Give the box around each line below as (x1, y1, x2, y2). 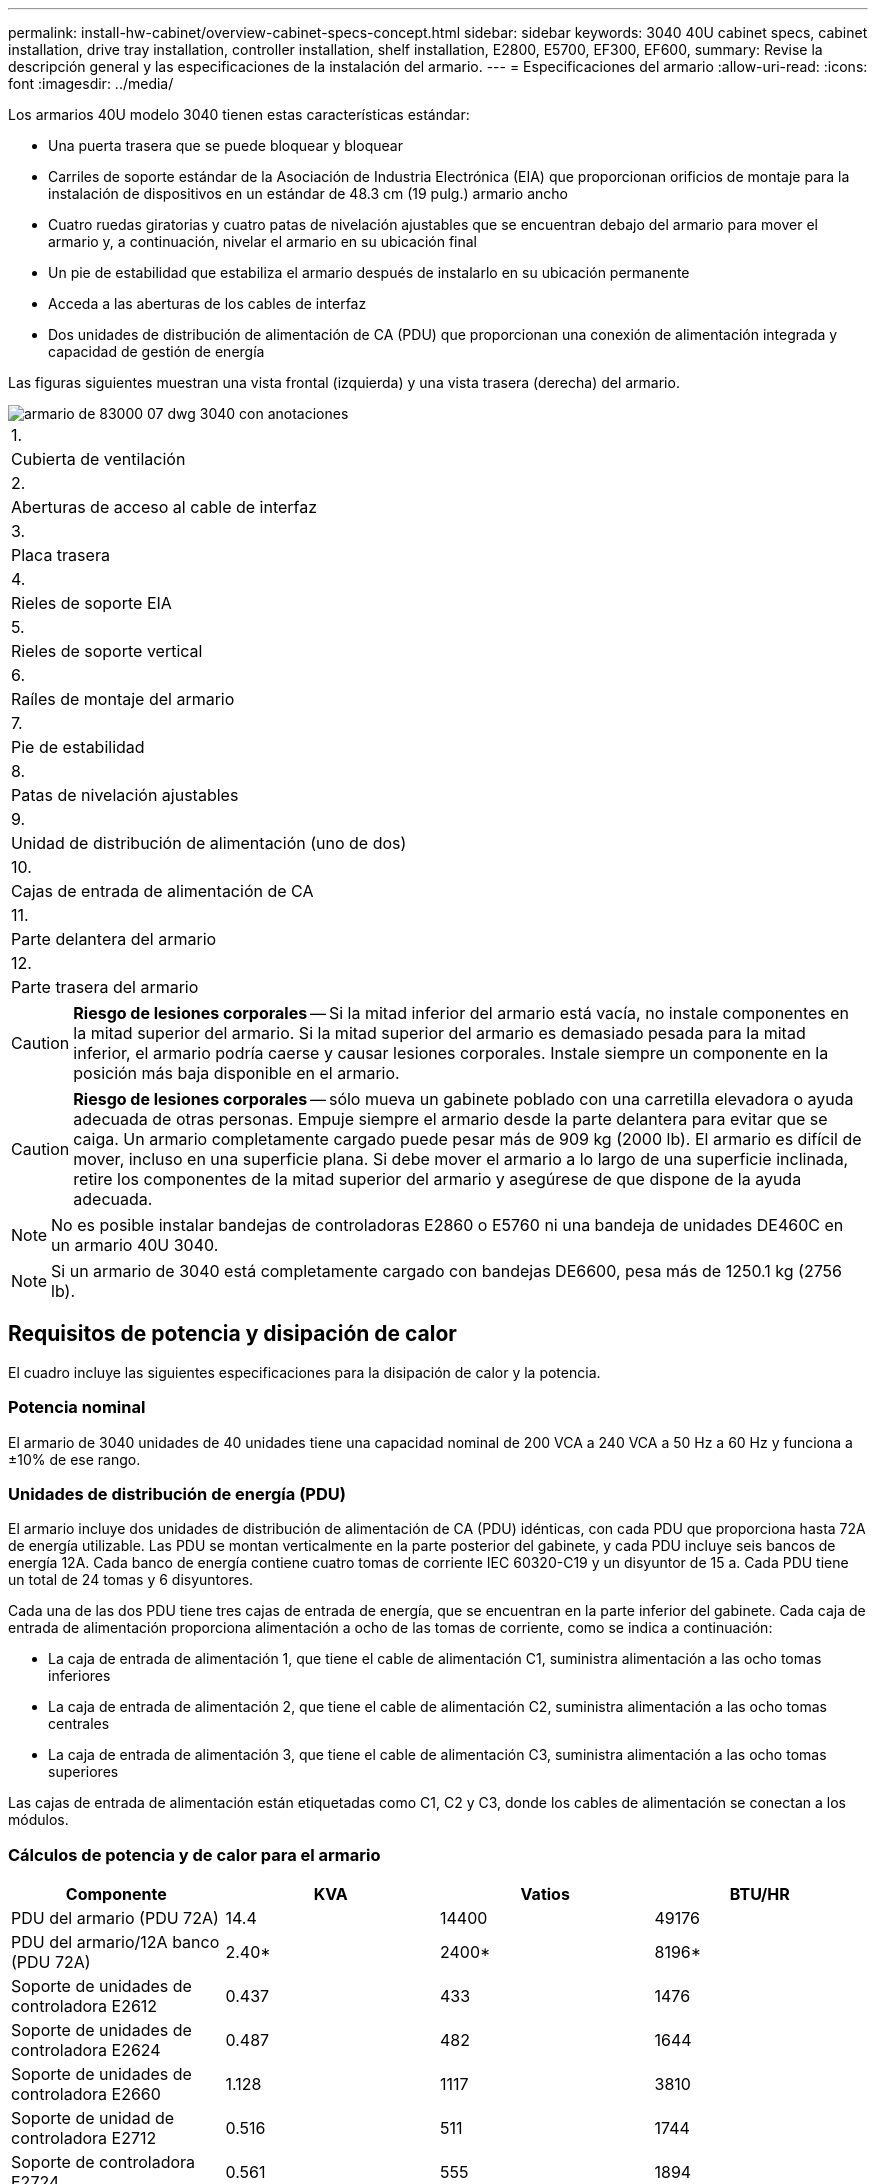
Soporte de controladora (11, 2152, 196, 2173)
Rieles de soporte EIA (11, 593, 172, 613)
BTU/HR (729, 1884, 790, 1905)
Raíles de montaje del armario (11, 689, 235, 709)
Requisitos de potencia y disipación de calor (8, 1321, 457, 1347)
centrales (48, 1715, 110, 1733)
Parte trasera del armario (11, 977, 199, 997)
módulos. (8, 1811, 69, 1829)
